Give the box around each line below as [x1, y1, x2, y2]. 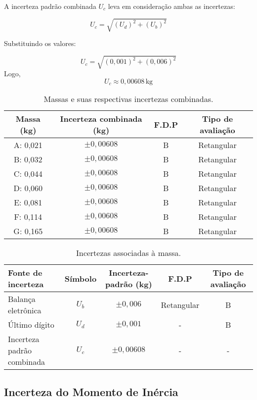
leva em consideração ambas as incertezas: [108, 1, 235, 11]
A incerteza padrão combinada [4, 1, 96, 11]
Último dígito [8, 319, 54, 331]
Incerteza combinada [60, 113, 142, 125]
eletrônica [8, 304, 42, 316]
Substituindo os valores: [4, 38, 76, 49]
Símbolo [64, 272, 97, 284]
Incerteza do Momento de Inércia [4, 384, 178, 399]
